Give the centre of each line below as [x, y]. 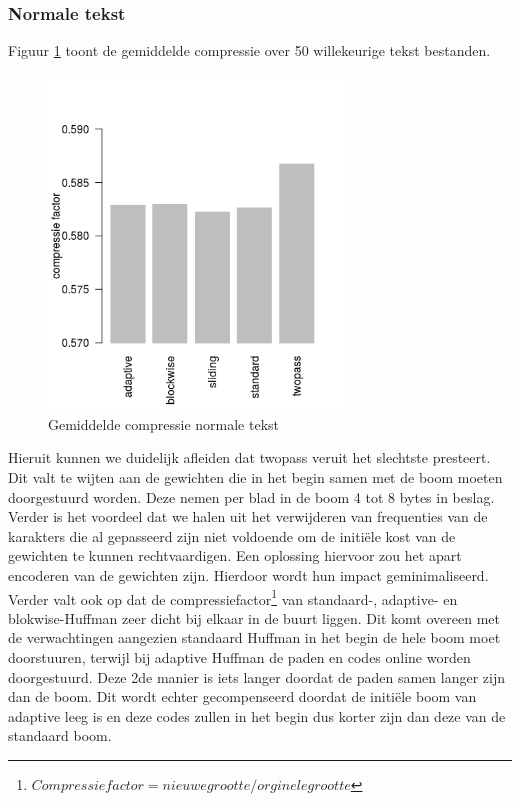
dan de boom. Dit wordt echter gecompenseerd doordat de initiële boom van [242, 696]
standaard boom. [60, 735]
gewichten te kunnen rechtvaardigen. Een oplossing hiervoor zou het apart [235, 555]
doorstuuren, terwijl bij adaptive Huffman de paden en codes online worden [239, 656]
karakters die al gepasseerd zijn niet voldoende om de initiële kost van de [232, 535]
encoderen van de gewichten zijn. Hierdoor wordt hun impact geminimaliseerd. [248, 574]
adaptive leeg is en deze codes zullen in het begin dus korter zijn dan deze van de [257, 715]
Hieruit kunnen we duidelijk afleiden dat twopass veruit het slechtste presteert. [249, 457]
